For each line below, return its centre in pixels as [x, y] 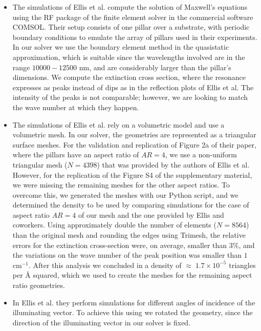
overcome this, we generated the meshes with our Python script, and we [125, 194]
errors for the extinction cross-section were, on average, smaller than [120, 245]
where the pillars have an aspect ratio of [76, 154]
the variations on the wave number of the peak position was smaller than [127, 255]
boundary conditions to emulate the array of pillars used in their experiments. [135, 37]
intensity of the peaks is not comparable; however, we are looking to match [130, 97]
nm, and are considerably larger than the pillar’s [155, 67]
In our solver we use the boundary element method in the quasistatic [121, 47]
